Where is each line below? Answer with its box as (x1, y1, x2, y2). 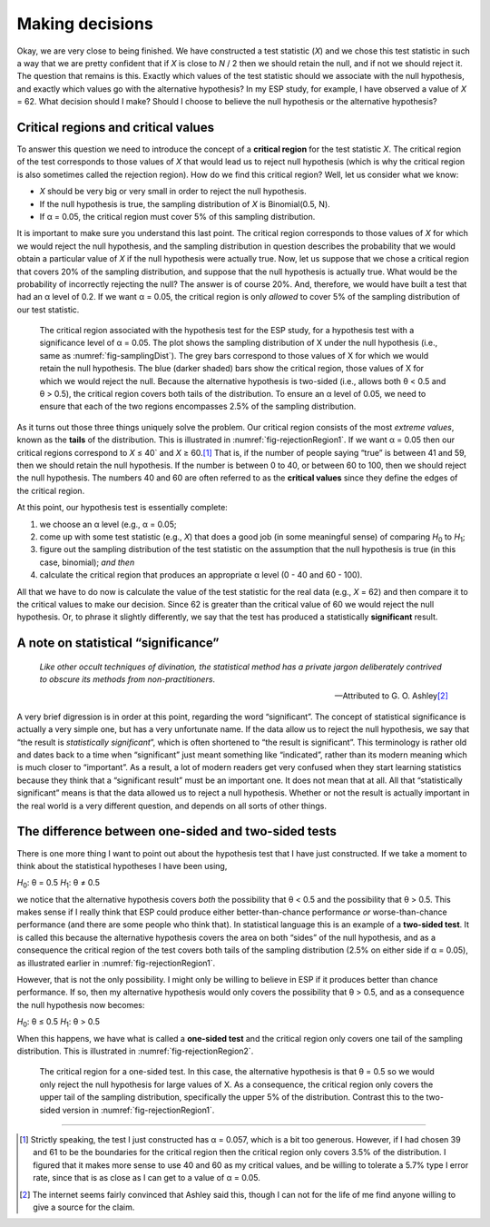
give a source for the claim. (33, 1202, 135, 1212)
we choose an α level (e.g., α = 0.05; (39, 519, 177, 529)
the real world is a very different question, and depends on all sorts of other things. (16, 800, 327, 811)
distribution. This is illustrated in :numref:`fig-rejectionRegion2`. (16, 1045, 254, 1056)
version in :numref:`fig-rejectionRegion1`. (62, 1104, 215, 1115)
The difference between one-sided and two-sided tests (16, 824, 338, 839)
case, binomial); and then (39, 557, 135, 568)
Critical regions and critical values (16, 119, 215, 135)
